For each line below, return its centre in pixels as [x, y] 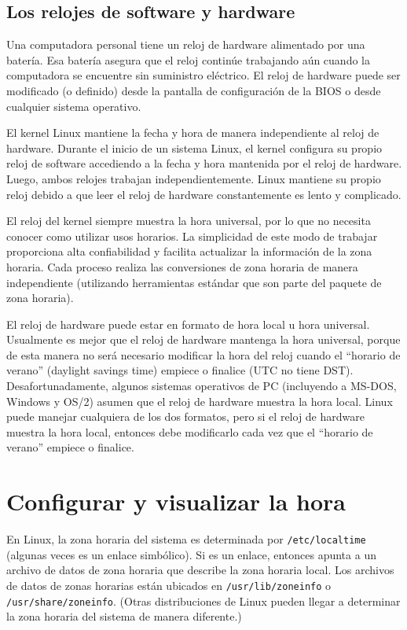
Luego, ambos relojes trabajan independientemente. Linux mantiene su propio [194, 178]
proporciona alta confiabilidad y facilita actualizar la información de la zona [189, 251]
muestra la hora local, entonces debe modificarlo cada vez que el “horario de [190, 431]
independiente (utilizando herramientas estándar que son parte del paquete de [194, 282]
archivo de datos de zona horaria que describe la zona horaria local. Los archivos [200, 570]
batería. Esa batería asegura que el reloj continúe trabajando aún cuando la [188, 59]
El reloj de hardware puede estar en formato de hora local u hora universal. [188, 324]
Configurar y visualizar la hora [176, 501]
